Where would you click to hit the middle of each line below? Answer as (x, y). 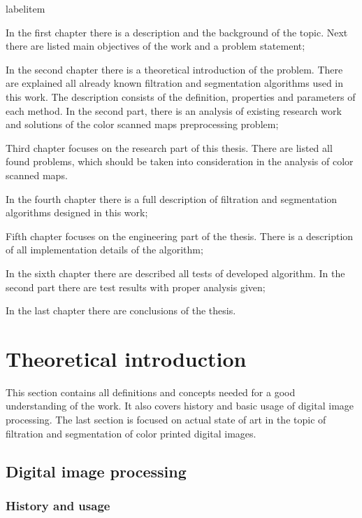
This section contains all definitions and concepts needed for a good (151, 392)
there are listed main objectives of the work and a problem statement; (155, 46)
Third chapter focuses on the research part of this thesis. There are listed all (169, 147)
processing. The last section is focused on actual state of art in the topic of (166, 419)
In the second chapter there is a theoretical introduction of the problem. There (174, 69)
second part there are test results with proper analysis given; (136, 287)
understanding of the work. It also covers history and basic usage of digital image (180, 406)
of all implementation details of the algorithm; (104, 250)
